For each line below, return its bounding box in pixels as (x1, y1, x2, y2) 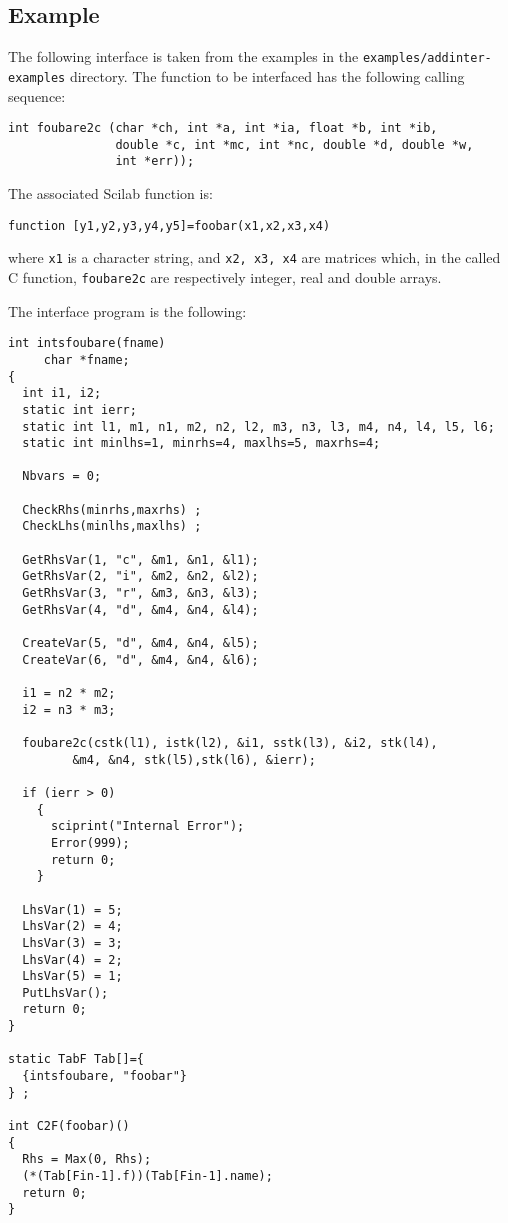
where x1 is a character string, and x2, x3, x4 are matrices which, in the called (8, 247, 501, 268)
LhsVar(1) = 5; (22, 902, 123, 917)
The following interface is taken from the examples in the (8, 46, 359, 67)
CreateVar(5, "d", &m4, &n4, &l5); (22, 636, 259, 651)
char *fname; (43, 352, 130, 367)
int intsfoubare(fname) (8, 336, 166, 351)
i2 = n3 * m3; (22, 702, 116, 717)
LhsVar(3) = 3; (22, 935, 123, 950)
